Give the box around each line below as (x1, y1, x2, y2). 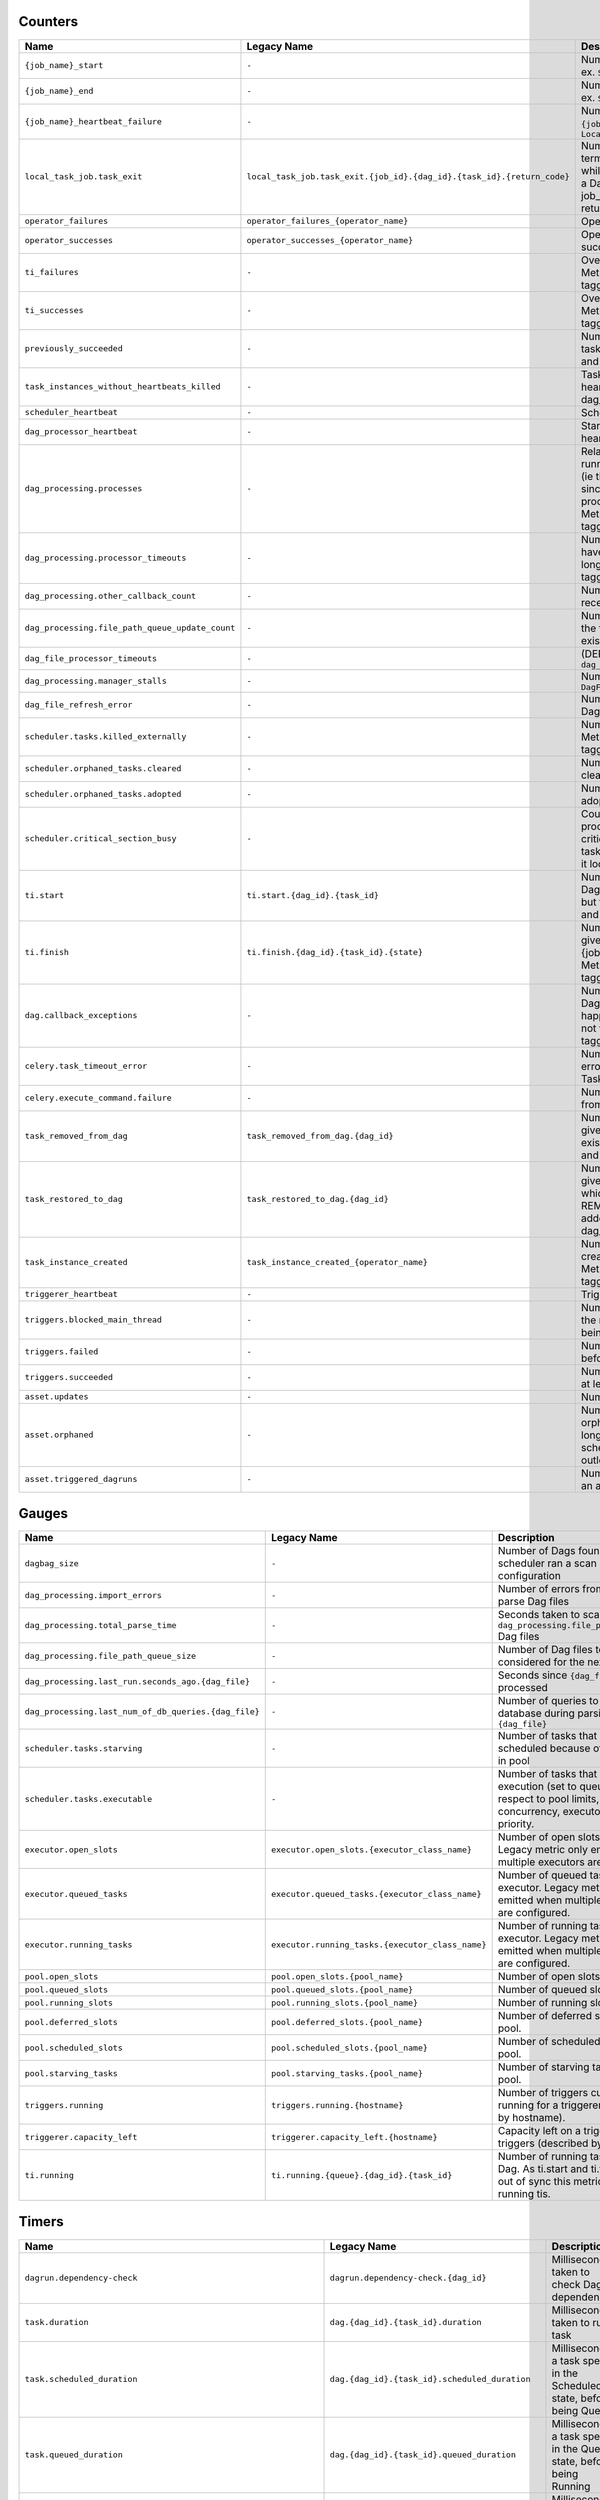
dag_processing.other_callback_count (24, 591, 197, 602)
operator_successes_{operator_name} (246, 235, 414, 246)
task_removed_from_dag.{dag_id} (246, 1131, 394, 1142)
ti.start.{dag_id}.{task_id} (246, 890, 380, 901)
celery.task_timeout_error (24, 1061, 148, 1072)
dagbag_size (24, 1558, 79, 1569)
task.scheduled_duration (24, 2374, 138, 2385)
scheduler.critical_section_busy (24, 833, 177, 844)
